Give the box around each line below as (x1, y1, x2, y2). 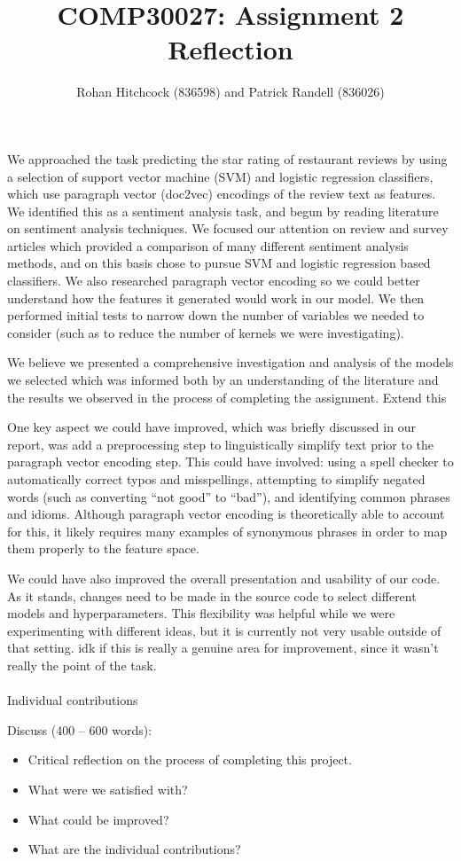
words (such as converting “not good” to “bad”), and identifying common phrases (7, 487, 450, 505)
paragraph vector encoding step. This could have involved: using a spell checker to (7, 452, 454, 471)
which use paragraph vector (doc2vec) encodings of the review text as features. (7, 184, 436, 203)
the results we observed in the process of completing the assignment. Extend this (7, 387, 447, 406)
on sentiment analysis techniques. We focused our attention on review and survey (7, 219, 449, 238)
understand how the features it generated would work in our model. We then (7, 288, 425, 307)
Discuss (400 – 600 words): (7, 720, 152, 739)
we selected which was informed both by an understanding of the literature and (7, 371, 439, 389)
